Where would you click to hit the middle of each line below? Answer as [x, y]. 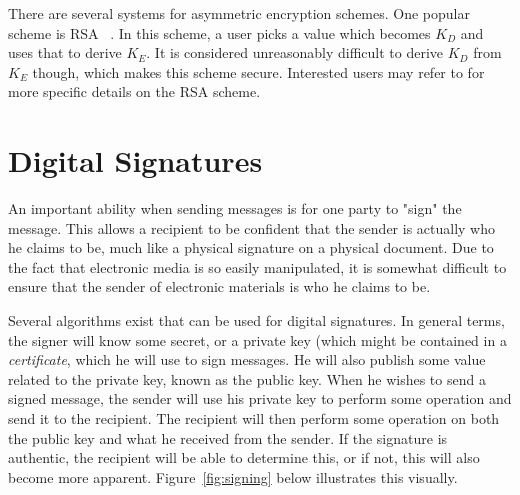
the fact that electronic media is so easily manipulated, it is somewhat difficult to [257, 266]
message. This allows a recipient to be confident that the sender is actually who [251, 227]
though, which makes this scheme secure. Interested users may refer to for [258, 71]
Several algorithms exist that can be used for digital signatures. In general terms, [256, 320]
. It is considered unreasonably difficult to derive [294, 52]
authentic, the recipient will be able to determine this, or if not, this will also [244, 457]
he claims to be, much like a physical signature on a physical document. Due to [251, 247]
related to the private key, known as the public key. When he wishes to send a [247, 378]
